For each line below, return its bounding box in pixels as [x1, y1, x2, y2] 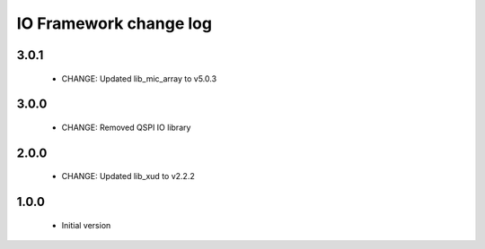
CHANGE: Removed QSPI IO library [61, 122, 191, 133]
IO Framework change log [16, 13, 213, 33]
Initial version [61, 219, 111, 230]
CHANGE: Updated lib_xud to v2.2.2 [61, 171, 195, 182]
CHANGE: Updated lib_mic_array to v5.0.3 [61, 73, 217, 84]
